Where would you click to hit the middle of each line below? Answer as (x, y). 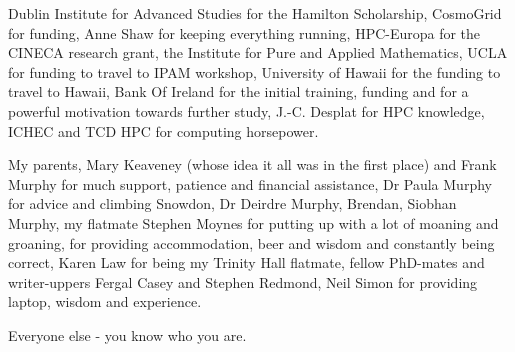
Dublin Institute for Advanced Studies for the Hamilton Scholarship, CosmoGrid (255, 13)
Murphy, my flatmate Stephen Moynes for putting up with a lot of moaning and (253, 222)
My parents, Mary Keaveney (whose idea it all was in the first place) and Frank (252, 164)
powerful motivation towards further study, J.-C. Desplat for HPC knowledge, (246, 110)
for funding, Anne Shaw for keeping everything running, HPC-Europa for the (244, 32)
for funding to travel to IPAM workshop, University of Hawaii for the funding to (254, 71)
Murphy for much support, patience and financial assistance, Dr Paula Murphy (250, 183)
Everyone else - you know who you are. (127, 334)
